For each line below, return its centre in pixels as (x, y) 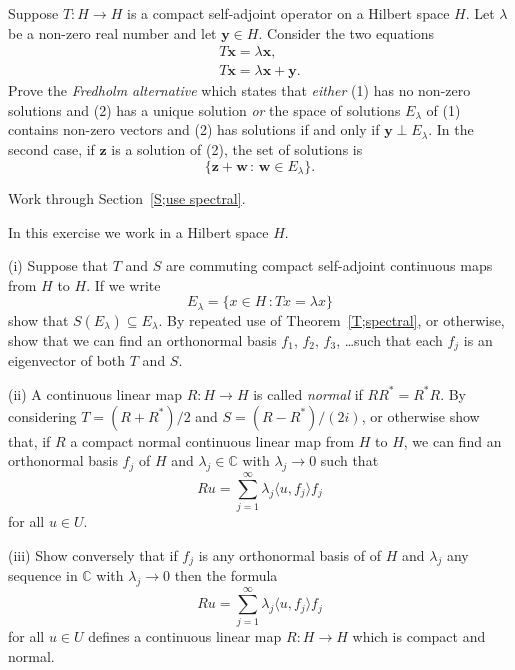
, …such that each (389, 339)
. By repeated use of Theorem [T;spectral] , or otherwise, (331, 319)
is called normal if (308, 393)
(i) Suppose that (58, 265)
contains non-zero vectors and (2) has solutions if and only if (194, 129)
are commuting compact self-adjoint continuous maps (329, 265)
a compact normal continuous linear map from (212, 440)
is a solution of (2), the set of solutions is (237, 149)
